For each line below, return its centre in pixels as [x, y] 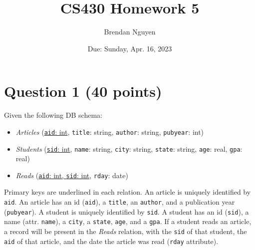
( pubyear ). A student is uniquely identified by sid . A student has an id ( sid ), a [127, 211]
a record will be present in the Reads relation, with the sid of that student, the [126, 231]
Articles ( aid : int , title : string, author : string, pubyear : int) [110, 131]
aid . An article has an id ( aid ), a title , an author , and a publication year [120, 202]
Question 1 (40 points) [83, 91]
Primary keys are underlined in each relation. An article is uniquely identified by [127, 192]
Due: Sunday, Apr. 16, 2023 [130, 48]
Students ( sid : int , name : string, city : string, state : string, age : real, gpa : [129, 148]
